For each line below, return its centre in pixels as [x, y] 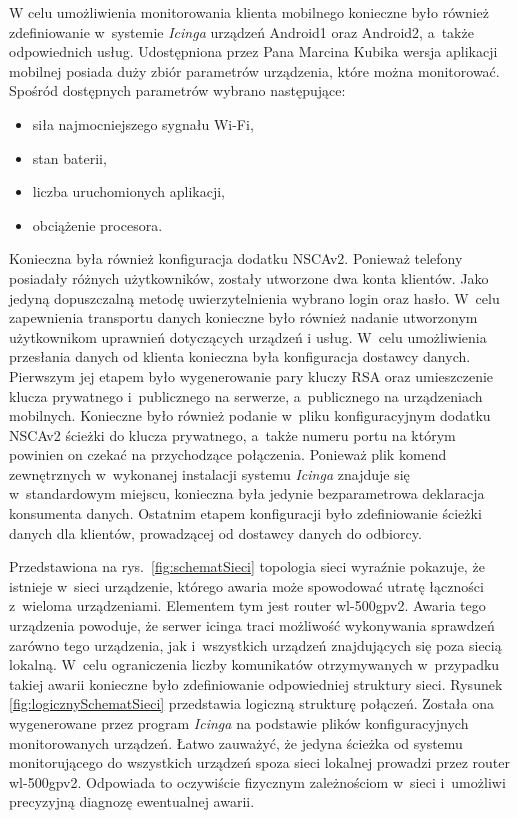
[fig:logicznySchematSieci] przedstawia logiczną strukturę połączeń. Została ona [251, 703]
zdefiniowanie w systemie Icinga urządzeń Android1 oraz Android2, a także [241, 31]
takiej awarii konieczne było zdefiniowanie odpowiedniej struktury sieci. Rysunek [256, 683]
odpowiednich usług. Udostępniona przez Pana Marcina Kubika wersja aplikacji [253, 51]
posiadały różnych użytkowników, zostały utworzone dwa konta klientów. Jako [249, 277]
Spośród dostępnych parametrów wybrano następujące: [177, 90]
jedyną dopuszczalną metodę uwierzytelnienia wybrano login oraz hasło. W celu [254, 297]
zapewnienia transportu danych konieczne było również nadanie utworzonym [243, 317]
